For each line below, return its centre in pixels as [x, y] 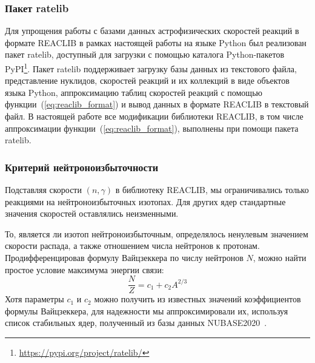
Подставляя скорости [43, 190]
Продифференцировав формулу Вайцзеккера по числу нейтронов [124, 257]
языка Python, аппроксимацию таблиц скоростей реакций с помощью [134, 92]
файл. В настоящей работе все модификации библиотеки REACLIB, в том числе [154, 116]
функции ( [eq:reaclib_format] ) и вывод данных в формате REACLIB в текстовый [157, 104]
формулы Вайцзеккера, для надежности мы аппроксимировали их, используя [147, 310]
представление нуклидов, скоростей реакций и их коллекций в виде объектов [147, 80]
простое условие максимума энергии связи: [85, 269]
